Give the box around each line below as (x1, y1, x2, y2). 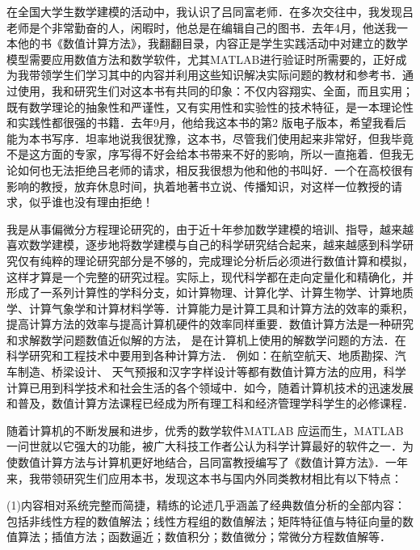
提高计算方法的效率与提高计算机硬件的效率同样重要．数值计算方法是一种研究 (6, 315, 414, 332)
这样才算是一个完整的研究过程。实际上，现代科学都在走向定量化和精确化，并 (6, 268, 414, 285)
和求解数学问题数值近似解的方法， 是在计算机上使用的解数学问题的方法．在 (6, 331, 406, 348)
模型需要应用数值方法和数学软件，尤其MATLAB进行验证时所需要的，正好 (6, 50, 396, 67)
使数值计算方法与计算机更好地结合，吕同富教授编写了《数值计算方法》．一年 (6, 454, 408, 471)
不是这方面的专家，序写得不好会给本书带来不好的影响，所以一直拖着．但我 (6, 146, 402, 163)
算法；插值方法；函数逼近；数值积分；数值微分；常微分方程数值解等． (17, 528, 391, 545)
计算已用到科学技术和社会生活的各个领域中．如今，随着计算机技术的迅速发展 (6, 379, 414, 396)
